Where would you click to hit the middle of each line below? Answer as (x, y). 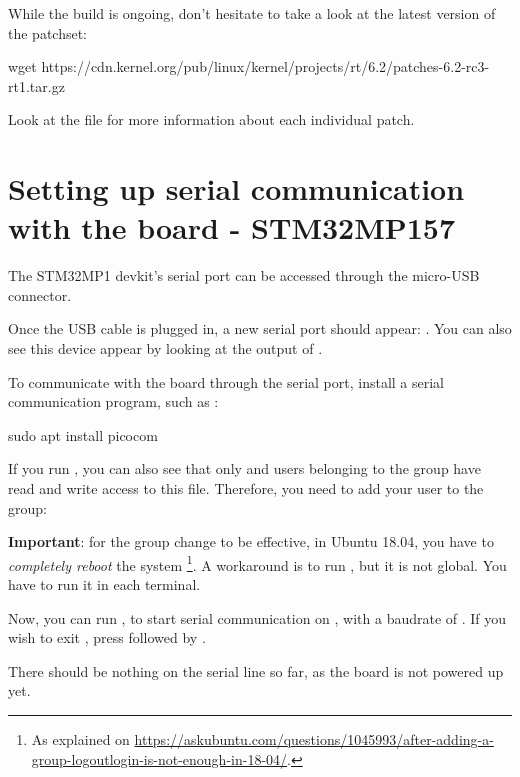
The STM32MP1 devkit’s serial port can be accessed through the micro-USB (244, 275)
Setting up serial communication (236, 188)
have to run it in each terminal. (104, 584)
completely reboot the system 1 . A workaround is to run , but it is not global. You (257, 563)
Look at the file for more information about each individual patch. (211, 119)
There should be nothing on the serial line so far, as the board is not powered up (256, 670)
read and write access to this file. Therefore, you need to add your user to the (246, 488)
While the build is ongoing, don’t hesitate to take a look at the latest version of (252, 13)
